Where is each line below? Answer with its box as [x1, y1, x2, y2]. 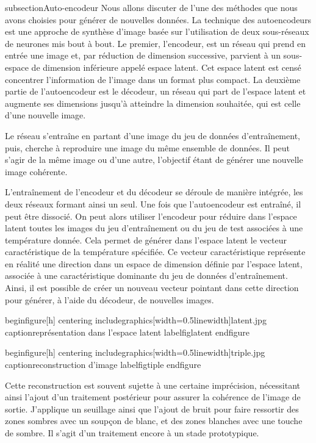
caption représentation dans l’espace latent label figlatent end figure [5, 325, 250, 338]
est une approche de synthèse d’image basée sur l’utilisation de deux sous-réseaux [5, 25, 309, 38]
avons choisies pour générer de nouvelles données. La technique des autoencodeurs [5, 13, 312, 26]
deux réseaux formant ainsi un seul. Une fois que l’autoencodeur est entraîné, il [5, 197, 301, 210]
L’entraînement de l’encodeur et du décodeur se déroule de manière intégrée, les [5, 185, 303, 198]
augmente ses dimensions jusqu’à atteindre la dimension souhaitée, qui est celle [5, 96, 301, 109]
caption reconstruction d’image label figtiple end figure [5, 358, 201, 371]
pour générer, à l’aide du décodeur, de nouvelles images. [5, 293, 214, 306]
